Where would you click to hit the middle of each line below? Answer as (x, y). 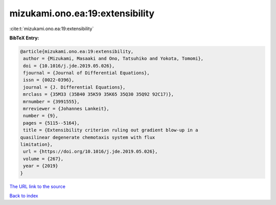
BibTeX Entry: (24, 38)
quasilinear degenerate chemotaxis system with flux (88, 137)
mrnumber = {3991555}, (52, 101)
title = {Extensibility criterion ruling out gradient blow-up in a (111, 130)
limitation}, (37, 144)
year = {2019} (41, 166)
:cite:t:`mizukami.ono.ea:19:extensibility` (52, 29)
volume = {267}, (43, 159)
